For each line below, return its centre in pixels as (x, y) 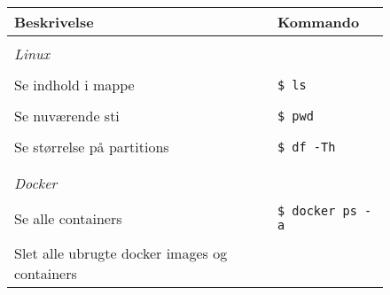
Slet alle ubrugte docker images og (121, 253)
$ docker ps (317, 211)
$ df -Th (306, 147)
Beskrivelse (54, 22)
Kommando (318, 22)
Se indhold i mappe (74, 85)
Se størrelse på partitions (92, 147)
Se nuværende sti (67, 116)
